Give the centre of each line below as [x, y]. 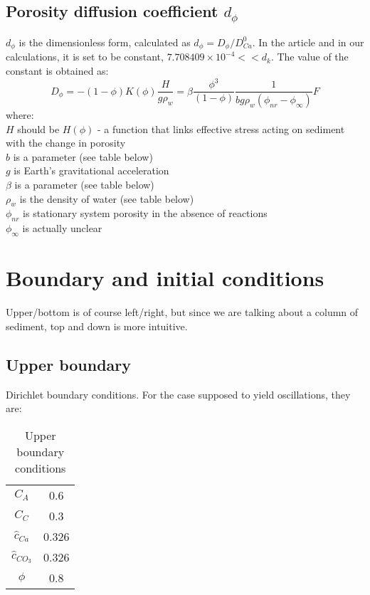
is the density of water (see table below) [107, 198]
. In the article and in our [308, 42]
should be [38, 128]
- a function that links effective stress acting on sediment [221, 128]
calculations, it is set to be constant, [85, 57]
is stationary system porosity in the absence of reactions [145, 213]
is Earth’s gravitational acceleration [91, 170]
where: [20, 115]
